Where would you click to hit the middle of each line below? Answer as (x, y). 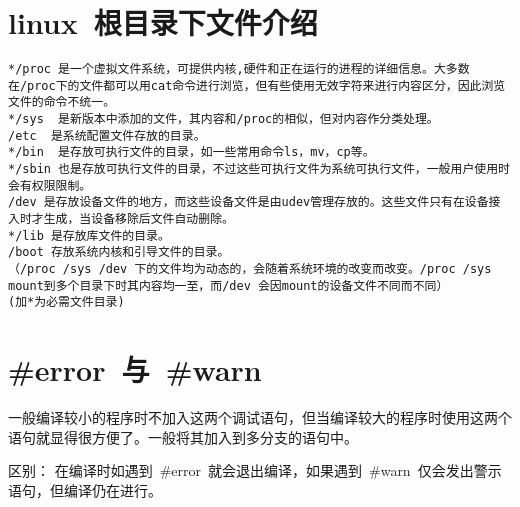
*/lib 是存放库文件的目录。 (89, 235)
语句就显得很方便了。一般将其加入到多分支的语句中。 (183, 436)
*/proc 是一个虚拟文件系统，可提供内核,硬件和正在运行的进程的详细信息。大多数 (239, 69)
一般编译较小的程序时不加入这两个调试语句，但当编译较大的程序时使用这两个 (260, 417)
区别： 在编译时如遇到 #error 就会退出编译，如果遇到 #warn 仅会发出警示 (255, 470)
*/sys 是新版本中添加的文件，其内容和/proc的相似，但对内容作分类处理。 (223, 119)
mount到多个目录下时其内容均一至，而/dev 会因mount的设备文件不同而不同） (228, 285)
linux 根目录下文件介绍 (163, 22)
